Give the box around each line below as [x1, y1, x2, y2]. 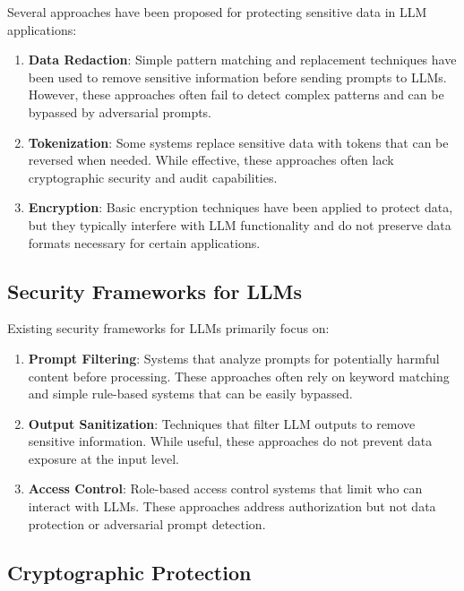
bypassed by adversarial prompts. [28, 102, 212, 121]
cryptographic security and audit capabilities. [28, 167, 278, 186]
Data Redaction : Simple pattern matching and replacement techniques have [28, 50, 457, 69]
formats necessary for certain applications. [28, 233, 261, 252]
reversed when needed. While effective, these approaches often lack [28, 150, 394, 169]
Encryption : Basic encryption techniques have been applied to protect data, [28, 198, 453, 217]
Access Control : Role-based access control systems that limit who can [28, 479, 423, 498]
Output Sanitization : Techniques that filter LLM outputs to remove [28, 414, 416, 433]
